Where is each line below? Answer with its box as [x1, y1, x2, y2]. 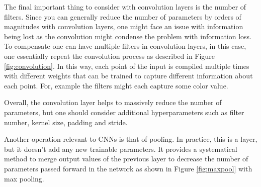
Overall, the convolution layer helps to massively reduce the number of [4, 97, 222, 108]
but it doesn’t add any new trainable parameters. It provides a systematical [4, 143, 237, 154]
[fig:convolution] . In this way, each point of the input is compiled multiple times [4, 60, 249, 71]
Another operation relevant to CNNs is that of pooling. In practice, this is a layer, [4, 134, 257, 144]
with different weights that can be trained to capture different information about [4, 70, 253, 81]
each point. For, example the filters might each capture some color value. [4, 80, 228, 90]
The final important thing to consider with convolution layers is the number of [4, 2, 246, 12]
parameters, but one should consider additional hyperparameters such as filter [4, 107, 244, 117]
